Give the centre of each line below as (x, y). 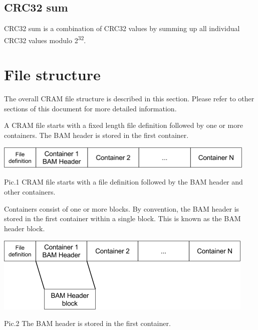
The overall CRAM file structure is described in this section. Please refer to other (129, 99)
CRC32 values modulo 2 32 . (45, 39)
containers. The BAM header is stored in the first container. (96, 135)
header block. (25, 228)
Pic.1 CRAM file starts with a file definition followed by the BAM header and (123, 182)
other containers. (30, 192)
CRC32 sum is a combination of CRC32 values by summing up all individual (122, 28)
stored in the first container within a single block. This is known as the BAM (122, 218)
